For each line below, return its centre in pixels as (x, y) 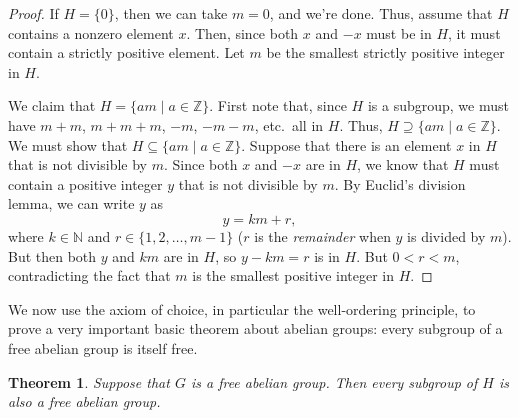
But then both (52, 255)
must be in (399, 32)
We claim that (52, 105)
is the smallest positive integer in (293, 275)
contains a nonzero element (91, 32)
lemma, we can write (71, 203)
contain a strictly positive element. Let (126, 52)
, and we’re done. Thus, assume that (381, 13)
